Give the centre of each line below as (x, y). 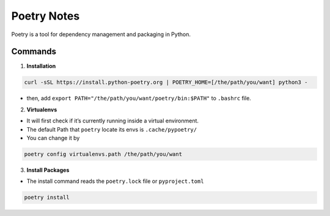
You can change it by (53, 138)
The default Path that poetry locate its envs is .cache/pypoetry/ (112, 129)
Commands (34, 52)
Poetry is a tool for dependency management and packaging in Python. (101, 34)
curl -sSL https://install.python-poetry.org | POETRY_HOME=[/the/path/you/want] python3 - (166, 82)
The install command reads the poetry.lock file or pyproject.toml (115, 181)
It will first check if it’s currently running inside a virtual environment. (112, 121)
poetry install (47, 198)
